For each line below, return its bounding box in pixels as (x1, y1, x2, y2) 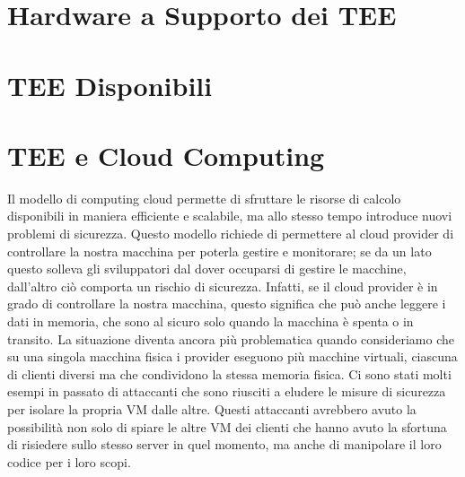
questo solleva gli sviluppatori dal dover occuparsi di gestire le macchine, (7, 259, 407, 278)
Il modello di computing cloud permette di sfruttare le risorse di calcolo (7, 188, 401, 207)
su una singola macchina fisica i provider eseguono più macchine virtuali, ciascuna (7, 347, 458, 366)
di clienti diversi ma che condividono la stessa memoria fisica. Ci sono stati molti (7, 364, 452, 383)
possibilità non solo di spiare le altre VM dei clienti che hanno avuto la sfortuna (7, 417, 447, 436)
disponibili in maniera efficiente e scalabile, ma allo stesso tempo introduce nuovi (7, 206, 452, 225)
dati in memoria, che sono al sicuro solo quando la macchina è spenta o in (7, 312, 414, 331)
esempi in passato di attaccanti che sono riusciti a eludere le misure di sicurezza (7, 382, 446, 401)
